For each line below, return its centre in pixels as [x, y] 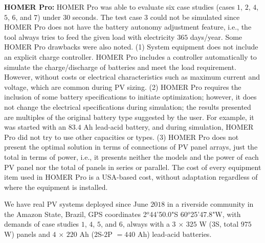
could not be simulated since [195, 17]
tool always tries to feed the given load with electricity [90, 37]
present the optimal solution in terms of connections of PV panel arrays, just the [131, 147]
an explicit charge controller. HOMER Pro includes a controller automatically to [130, 56]
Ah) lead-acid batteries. [174, 234]
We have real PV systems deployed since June [76, 204]
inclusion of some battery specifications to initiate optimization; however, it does [130, 97]
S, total [227, 224]
